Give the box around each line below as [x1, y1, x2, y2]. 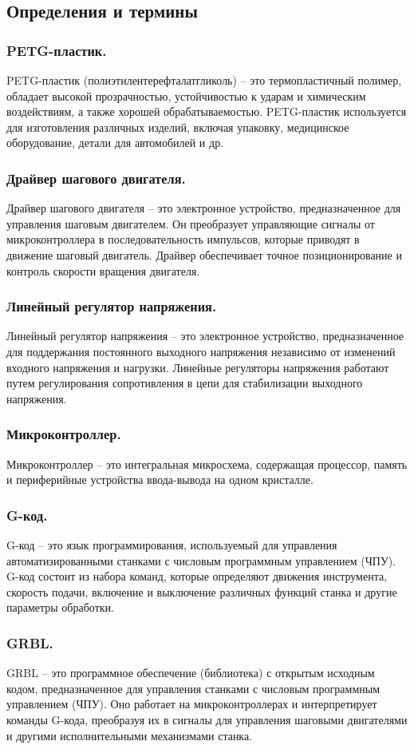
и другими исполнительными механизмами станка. [6, 727, 253, 743]
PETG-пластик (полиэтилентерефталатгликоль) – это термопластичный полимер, [6, 72, 402, 88]
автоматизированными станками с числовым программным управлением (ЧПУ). [6, 552, 396, 569]
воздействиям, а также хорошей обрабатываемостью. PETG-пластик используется [6, 103, 407, 120]
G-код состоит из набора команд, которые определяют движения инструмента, [6, 568, 388, 585]
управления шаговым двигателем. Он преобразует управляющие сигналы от [6, 215, 375, 232]
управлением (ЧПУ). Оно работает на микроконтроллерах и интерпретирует [6, 695, 377, 712]
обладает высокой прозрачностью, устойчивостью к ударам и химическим [6, 87, 366, 104]
